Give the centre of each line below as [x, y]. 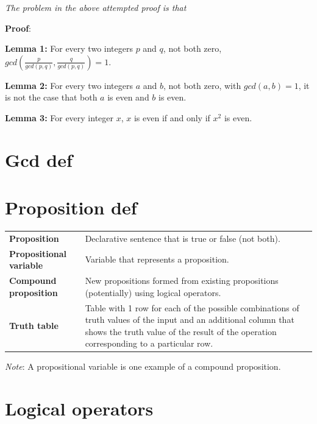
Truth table [34, 325]
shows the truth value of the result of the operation [181, 331]
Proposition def [71, 207]
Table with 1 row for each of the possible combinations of [192, 307]
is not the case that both [51, 97]
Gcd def [39, 159]
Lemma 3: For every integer [59, 117]
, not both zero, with [202, 85]
